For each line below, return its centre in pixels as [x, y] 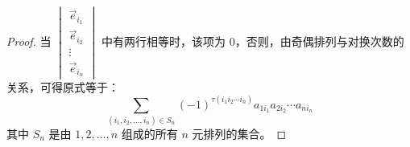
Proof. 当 [29, 41]
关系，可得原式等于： [63, 86]
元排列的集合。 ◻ [239, 133]
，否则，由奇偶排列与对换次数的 [319, 41]
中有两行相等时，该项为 [164, 41]
